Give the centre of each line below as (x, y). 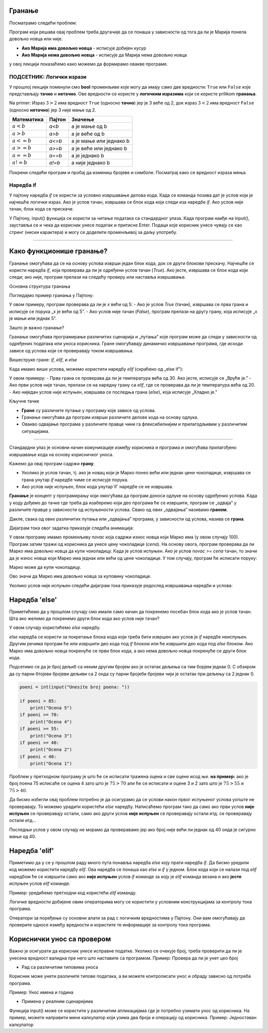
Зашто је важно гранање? (37, 327)
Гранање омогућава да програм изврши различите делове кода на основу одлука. (110, 417)
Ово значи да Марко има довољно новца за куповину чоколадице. (80, 576)
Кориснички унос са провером (60, 939)
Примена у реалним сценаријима (57, 1001)
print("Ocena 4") (51, 722)
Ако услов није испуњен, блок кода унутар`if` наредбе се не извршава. (98, 487)
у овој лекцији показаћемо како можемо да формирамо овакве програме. (89, 64)
